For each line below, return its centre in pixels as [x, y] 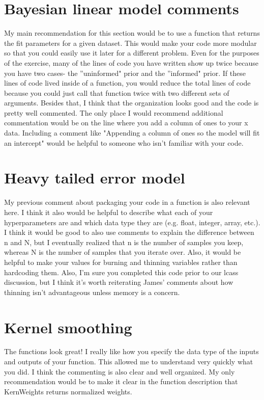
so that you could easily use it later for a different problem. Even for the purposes [132, 53]
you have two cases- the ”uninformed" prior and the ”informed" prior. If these [125, 73]
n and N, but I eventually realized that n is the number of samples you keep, [124, 242]
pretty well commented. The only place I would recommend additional [114, 112]
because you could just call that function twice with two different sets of [117, 92]
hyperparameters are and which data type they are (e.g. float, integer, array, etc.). [132, 222]
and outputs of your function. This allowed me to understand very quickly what [129, 362]
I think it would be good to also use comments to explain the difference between [129, 232]
